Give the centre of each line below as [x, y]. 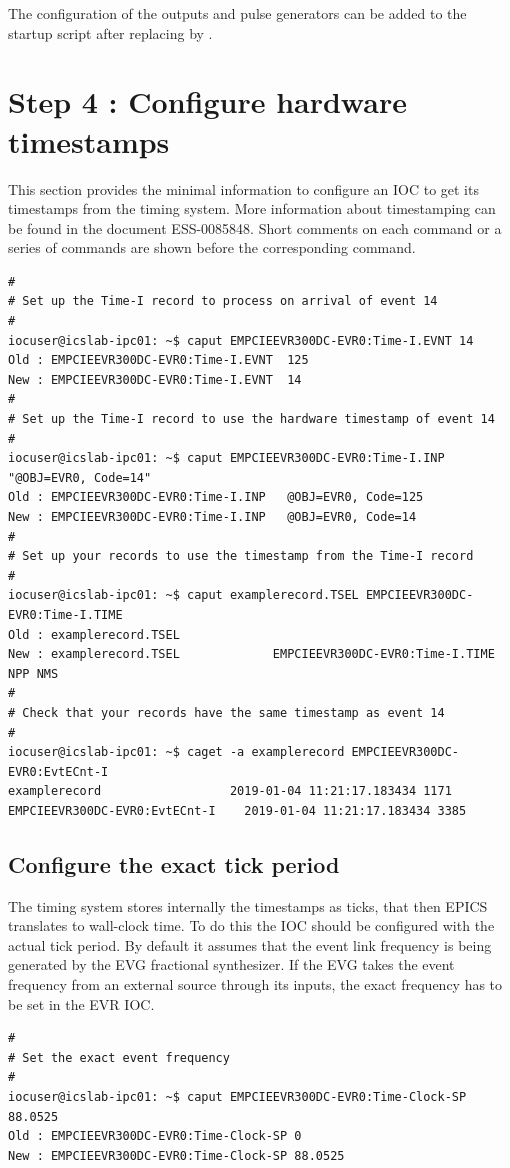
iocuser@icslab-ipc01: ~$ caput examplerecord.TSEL [183, 595]
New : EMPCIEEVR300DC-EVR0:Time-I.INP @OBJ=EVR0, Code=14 [212, 517]
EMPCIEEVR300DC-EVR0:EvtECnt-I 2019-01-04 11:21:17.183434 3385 [237, 810]
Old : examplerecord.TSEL [94, 634]
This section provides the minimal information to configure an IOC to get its [243, 188]
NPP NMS [33, 673]
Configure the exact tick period [174, 863]
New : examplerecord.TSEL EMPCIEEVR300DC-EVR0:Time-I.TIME [251, 654]
